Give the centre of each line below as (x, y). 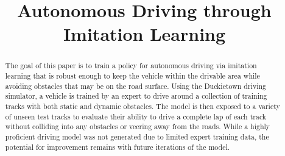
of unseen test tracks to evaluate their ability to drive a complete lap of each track (136, 116)
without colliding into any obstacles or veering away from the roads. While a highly (138, 126)
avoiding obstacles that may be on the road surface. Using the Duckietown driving (136, 86)
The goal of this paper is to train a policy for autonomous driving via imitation (131, 66)
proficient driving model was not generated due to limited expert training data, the (137, 136)
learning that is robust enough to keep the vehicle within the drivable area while (132, 76)
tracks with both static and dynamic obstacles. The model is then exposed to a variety (142, 106)
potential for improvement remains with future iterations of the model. (118, 147)
